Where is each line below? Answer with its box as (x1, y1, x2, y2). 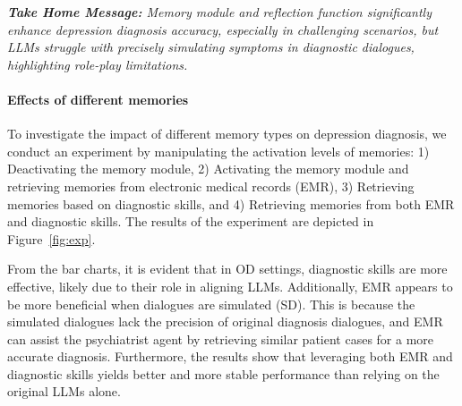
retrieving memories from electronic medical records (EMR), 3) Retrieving (7, 176, 415, 195)
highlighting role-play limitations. (7, 55, 188, 73)
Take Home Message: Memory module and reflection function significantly (7, 3, 432, 21)
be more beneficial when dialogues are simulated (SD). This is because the (7, 294, 415, 313)
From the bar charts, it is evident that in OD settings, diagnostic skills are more (7, 259, 448, 278)
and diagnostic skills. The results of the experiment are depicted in (7, 212, 374, 231)
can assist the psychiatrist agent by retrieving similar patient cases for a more (7, 329, 434, 348)
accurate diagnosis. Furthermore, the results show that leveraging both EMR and (7, 347, 453, 366)
